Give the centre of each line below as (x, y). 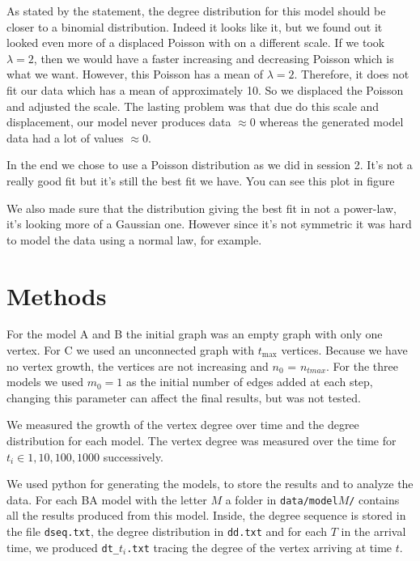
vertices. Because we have (344, 350)
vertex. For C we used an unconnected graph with (131, 350)
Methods (57, 295)
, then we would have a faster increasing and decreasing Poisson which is (214, 58)
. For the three (362, 365)
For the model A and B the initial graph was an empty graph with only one (195, 334)
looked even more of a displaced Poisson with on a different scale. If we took (196, 42)
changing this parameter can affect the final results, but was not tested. (184, 397)
